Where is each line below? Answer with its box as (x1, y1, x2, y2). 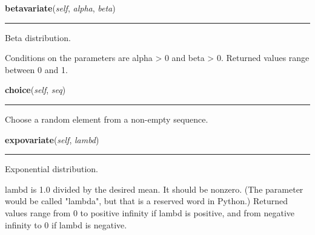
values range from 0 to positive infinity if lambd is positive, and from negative (5, 206, 295, 219)
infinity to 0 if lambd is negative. (5, 218, 127, 231)
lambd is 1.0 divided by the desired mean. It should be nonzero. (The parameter (5, 182, 303, 195)
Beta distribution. (5, 31, 71, 43)
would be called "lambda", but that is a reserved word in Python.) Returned (5, 195, 288, 207)
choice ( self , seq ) (5, 83, 66, 96)
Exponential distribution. (5, 163, 98, 175)
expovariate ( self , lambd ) (5, 133, 99, 146)
